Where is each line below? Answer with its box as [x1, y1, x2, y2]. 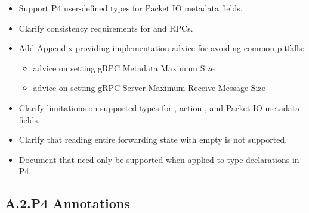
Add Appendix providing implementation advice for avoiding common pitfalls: [18, 42, 305, 54]
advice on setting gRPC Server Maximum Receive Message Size [33, 82, 265, 94]
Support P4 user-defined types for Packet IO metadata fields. [18, 2, 243, 14]
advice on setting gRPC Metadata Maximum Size [33, 61, 215, 74]
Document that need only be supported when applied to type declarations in [18, 153, 299, 165]
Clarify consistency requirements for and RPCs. [18, 21, 193, 34]
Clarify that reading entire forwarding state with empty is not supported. [18, 133, 288, 146]
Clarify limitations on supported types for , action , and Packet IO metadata [18, 101, 300, 114]
